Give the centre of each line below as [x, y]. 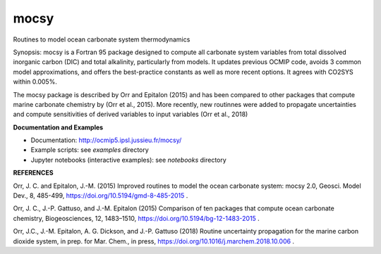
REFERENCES [33, 173]
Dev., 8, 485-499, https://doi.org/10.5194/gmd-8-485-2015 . [101, 196]
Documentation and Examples [58, 127]
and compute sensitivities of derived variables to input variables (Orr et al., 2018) [131, 114]
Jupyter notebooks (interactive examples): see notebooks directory [129, 160]
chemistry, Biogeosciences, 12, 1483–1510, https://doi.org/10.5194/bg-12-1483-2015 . [137, 218]
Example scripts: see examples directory [90, 150]
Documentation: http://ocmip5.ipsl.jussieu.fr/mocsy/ [106, 140]
